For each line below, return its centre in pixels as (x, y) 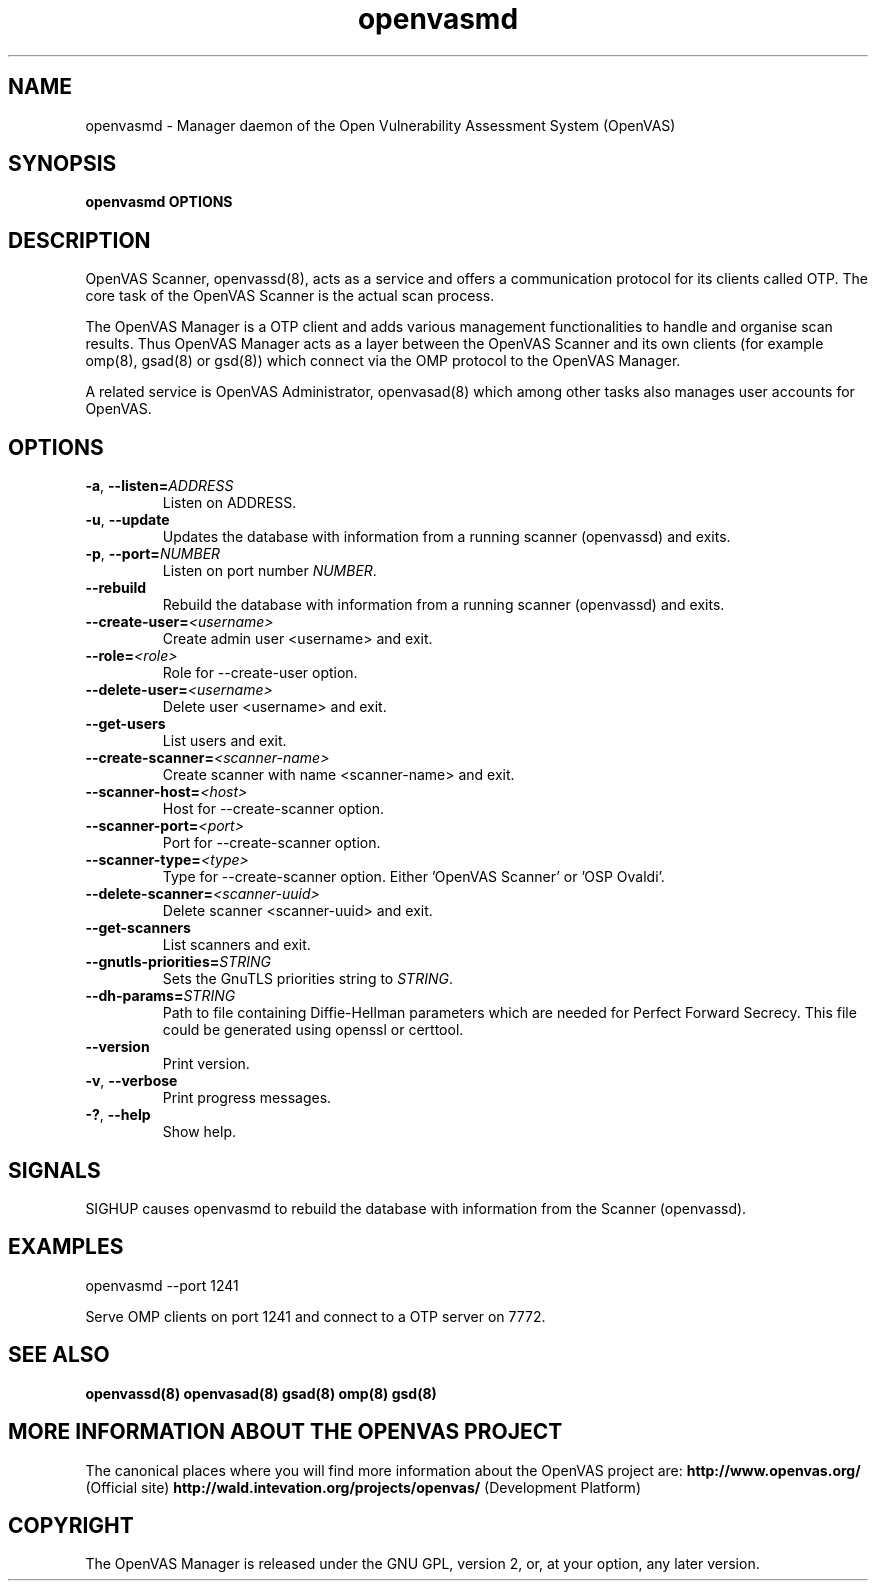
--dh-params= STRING (160, 996)
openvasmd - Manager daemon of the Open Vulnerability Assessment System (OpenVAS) (380, 125)
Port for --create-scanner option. (271, 843)
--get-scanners (138, 928)
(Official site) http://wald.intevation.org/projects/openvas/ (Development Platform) (363, 1487)
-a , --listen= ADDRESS (159, 486)
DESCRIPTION (79, 240)
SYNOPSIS (62, 164)
